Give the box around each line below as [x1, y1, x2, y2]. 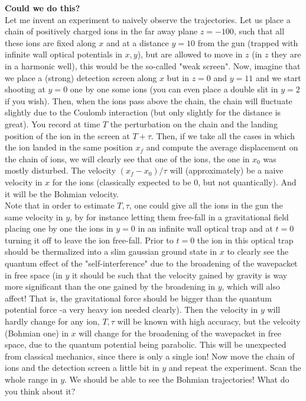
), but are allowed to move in [137, 48, 243, 60]
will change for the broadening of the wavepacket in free [79, 326, 281, 339]
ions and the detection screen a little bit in [5, 361, 159, 374]
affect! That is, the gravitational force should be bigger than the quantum [5, 291, 272, 304]
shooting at [5, 83, 45, 95]
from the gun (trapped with [197, 36, 298, 49]
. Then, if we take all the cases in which [151, 129, 295, 142]
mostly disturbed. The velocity [5, 164, 116, 177]
